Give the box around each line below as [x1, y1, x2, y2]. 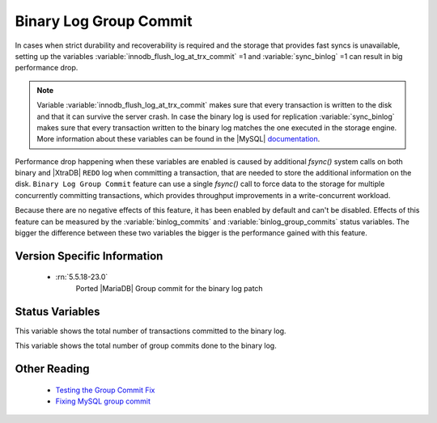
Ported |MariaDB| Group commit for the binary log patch [75, 283, 263, 293]
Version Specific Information [15, 249, 163, 263]
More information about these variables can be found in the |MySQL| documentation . [36, 134, 320, 144]
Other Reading [15, 362, 90, 375]
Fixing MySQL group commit [55, 396, 151, 406]
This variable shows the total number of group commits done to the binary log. [15, 341, 277, 351]
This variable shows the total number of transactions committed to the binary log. [15, 326, 286, 336]
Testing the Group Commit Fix [55, 385, 155, 395]
